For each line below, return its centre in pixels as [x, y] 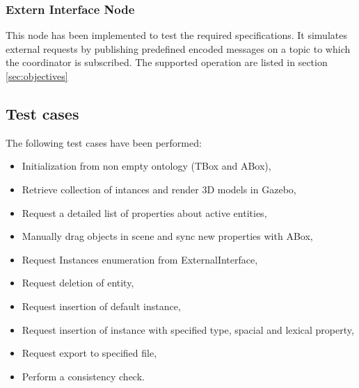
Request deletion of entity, [78, 283]
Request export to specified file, [89, 353]
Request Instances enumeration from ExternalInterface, [140, 259]
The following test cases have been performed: [104, 142]
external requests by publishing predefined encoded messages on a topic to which [178, 48]
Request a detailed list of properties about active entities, [144, 212]
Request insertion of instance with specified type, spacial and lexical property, [188, 329]
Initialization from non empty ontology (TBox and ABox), [146, 166]
